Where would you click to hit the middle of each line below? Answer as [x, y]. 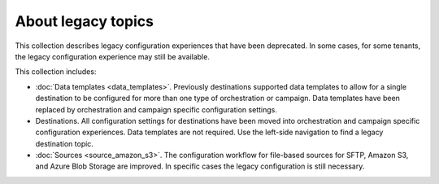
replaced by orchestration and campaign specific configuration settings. [156, 109]
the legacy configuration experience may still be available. [113, 56]
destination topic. [64, 143]
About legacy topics [85, 21]
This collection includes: [56, 72]
